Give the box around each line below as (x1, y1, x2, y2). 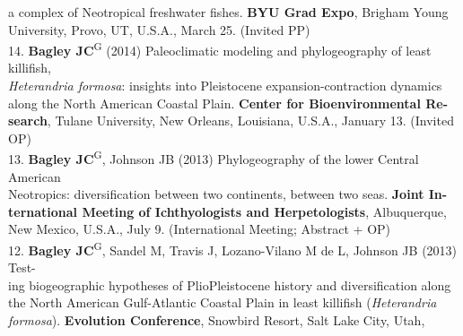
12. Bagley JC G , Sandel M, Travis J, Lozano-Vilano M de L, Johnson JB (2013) (8, 238, 458, 259)
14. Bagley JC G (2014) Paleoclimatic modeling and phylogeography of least (8, 39, 432, 59)
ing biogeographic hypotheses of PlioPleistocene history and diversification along (8, 275, 451, 294)
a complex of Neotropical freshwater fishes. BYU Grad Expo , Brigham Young (8, 3, 449, 21)
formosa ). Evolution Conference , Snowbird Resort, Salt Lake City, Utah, (8, 311, 425, 330)
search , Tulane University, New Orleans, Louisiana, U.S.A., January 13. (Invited (8, 111, 454, 130)
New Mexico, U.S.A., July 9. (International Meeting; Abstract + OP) (8, 220, 391, 238)
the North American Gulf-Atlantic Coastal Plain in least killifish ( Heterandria (8, 293, 437, 312)
